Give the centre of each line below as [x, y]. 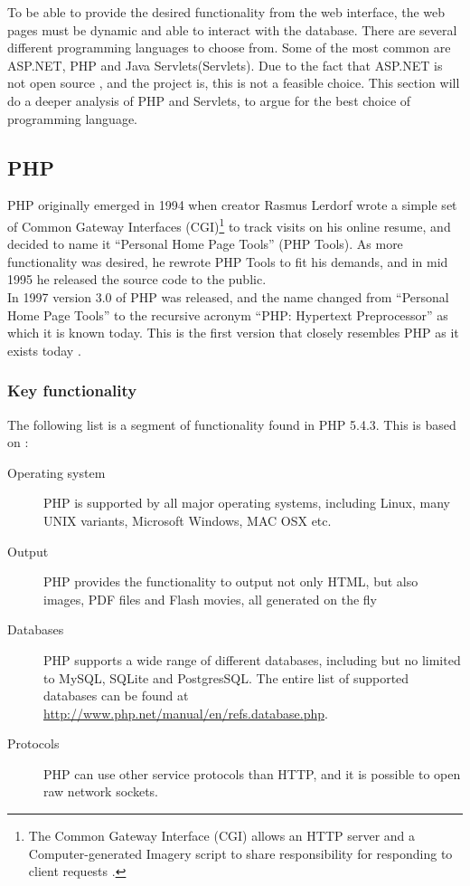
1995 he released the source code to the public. [137, 279]
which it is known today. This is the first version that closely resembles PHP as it [233, 333]
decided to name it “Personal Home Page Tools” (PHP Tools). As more [205, 244]
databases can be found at [116, 695]
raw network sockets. [101, 791]
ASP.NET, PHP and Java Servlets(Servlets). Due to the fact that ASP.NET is [225, 65]
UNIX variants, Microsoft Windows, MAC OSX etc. [188, 520]
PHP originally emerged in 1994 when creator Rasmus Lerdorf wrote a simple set [232, 205]
